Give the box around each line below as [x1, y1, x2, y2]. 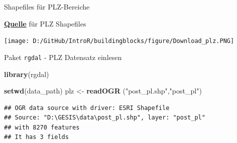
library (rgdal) [4, 68, 49, 79]
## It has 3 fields [4, 133, 69, 141]
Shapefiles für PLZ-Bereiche [4, 1, 90, 11]
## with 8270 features [4, 123, 80, 131]
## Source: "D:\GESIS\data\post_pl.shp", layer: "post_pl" [4, 114, 205, 121]
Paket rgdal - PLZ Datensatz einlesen [4, 51, 122, 62]
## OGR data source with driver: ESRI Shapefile [4, 104, 170, 111]
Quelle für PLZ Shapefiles [4, 18, 86, 28]
